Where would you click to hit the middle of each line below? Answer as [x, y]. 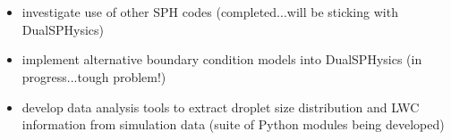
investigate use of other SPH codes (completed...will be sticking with [210, 12]
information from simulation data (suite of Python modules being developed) [233, 124]
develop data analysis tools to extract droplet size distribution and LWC [221, 107]
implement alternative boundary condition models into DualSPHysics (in [222, 59]
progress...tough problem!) [94, 76]
